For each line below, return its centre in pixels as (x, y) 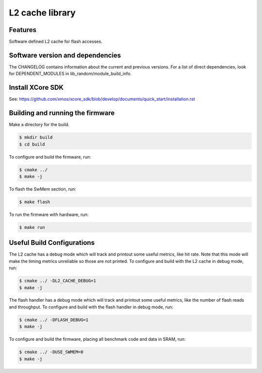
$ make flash (35, 202)
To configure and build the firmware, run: (50, 157)
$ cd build (32, 144)
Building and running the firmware (62, 113)
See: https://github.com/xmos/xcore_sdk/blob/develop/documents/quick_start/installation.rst (102, 99)
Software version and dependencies (65, 55)
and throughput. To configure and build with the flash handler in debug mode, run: (91, 307)
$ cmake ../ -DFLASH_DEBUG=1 (54, 320)
